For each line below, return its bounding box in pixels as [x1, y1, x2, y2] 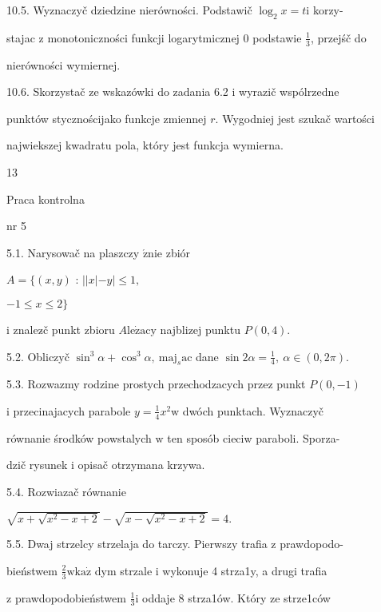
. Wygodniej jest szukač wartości [215, 109, 375, 126]
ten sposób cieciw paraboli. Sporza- [167, 429, 340, 446]
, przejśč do [310, 29, 367, 46]
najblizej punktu [160, 320, 240, 337]
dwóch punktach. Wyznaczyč [182, 402, 324, 419]
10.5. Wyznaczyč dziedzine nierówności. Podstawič [6, 2, 252, 18]
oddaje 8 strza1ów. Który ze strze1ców [141, 589, 331, 606]
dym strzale [94, 562, 153, 578]
